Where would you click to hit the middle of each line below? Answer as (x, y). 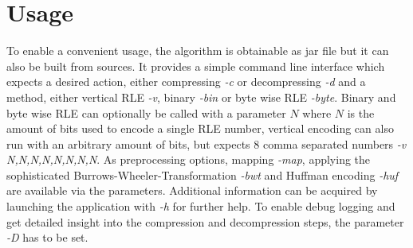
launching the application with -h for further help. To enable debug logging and (201, 206)
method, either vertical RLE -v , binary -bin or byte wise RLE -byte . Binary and (201, 97)
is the (361, 112)
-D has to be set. (47, 237)
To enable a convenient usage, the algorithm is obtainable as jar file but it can (198, 50)
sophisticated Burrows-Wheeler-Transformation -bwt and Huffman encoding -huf (203, 174)
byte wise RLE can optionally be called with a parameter (146, 112)
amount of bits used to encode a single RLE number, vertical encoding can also (200, 128)
